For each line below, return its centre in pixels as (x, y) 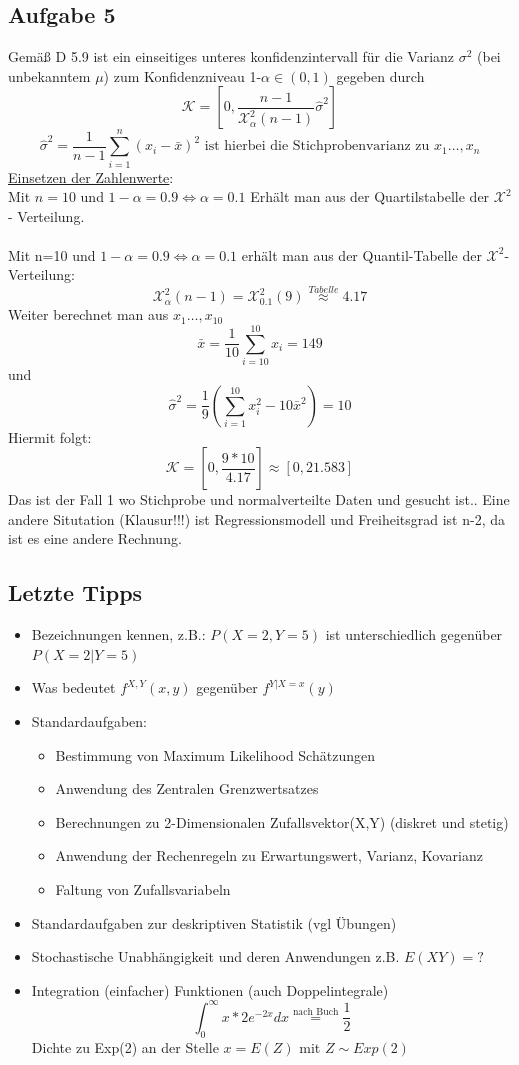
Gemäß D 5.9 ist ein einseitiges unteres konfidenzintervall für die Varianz (231, 56)
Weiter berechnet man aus (88, 314)
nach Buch (315, 1012)
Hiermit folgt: (50, 436)
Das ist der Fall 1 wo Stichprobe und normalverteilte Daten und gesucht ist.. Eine (259, 499)
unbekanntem (49, 75)
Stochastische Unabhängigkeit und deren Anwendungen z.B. (215, 956)
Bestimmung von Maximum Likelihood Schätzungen (215, 754)
